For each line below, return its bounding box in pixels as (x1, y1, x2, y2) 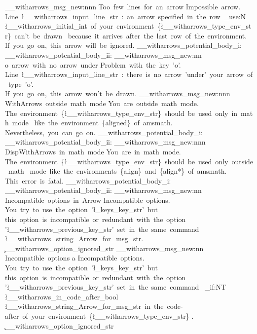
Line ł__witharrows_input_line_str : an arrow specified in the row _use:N (5, 11, 246, 21)
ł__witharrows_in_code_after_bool (5, 291, 118, 301)
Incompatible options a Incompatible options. (5, 253, 145, 263)
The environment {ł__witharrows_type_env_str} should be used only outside (5, 156, 254, 166)
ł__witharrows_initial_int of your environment (5, 21, 154, 31)
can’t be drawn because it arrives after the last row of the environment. (14, 30, 247, 40)
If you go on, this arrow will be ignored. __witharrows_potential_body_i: (5, 40, 242, 50)
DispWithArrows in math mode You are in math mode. (5, 146, 181, 156)
